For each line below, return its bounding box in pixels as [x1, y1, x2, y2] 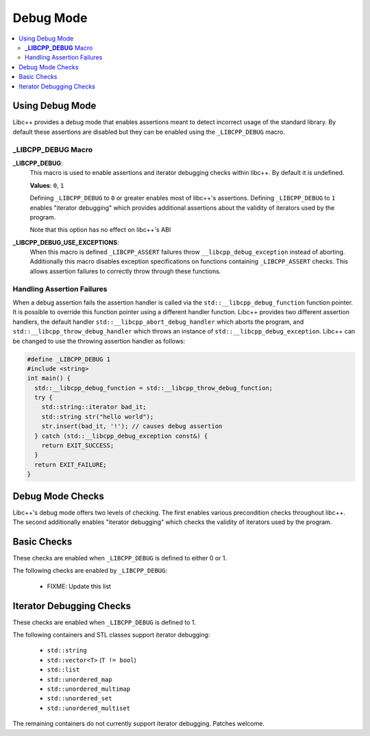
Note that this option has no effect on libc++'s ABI [29, 226, 171, 234]
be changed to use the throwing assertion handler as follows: [12, 337, 186, 345]
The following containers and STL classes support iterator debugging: [12, 631, 210, 639]
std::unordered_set [47, 695, 112, 702]
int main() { [27, 375, 71, 382]
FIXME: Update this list [47, 582, 111, 590]
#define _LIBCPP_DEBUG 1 [27, 355, 111, 363]
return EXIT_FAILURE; [34, 460, 108, 468]
